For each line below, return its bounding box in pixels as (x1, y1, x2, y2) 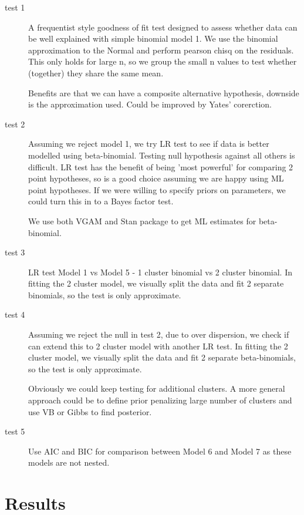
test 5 (5, 425, 25, 437)
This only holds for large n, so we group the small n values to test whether (28, 55, 297, 68)
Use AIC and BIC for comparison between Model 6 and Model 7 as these (28, 445, 292, 457)
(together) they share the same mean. (28, 66, 164, 79)
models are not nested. (28, 456, 110, 469)
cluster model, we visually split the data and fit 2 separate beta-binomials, (28, 351, 296, 363)
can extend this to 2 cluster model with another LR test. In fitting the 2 (28, 339, 288, 352)
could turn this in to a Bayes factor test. (28, 195, 174, 207)
